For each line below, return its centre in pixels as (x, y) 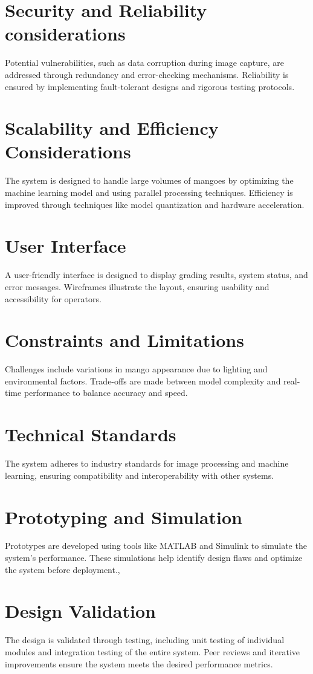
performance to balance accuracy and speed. (106, 393)
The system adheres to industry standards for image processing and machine (147, 463)
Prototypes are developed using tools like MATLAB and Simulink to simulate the (156, 546)
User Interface (66, 246)
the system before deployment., (63, 569)
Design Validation (80, 611)
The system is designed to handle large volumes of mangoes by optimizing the (149, 180)
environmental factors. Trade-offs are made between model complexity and (143, 381)
